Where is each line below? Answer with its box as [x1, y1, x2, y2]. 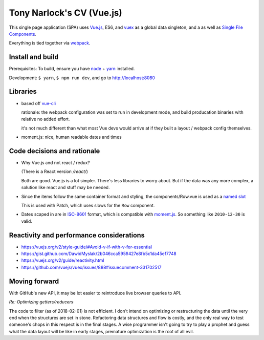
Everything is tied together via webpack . [9, 40, 90, 46]
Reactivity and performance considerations [9, 231, 145, 239]
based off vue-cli [21, 100, 56, 106]
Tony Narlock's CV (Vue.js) [9, 7, 122, 18]
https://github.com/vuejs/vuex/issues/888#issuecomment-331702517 [21, 264, 162, 270]
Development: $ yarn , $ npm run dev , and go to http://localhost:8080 [9, 75, 155, 81]
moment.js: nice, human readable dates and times [21, 134, 122, 140]
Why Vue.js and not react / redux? [21, 160, 90, 166]
